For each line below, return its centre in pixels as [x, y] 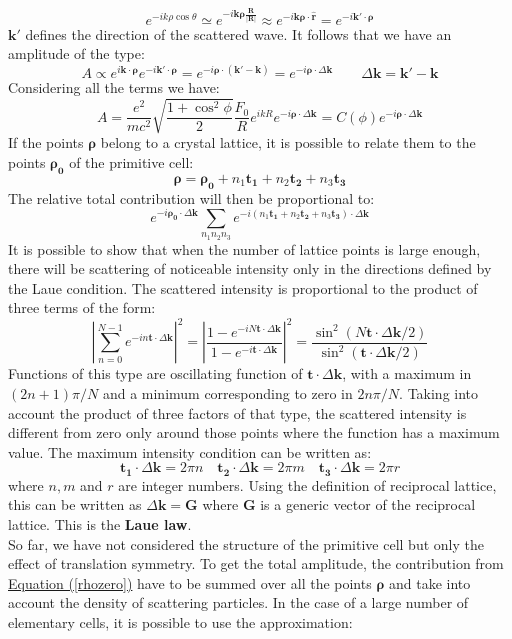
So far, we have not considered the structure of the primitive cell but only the [246, 543]
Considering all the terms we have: [114, 87]
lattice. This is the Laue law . [100, 524]
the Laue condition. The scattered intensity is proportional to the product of [243, 287]
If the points [46, 142]
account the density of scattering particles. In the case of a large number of [238, 602]
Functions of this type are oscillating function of [155, 373]
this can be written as [75, 504]
